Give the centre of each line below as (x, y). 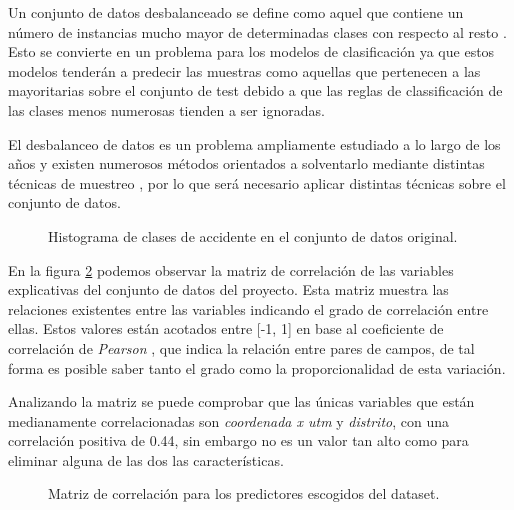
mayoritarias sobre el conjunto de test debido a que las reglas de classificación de (255, 90)
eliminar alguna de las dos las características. (146, 459)
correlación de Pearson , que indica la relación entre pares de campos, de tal (241, 347)
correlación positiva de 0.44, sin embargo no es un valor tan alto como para (238, 440)
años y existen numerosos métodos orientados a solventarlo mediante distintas (246, 163)
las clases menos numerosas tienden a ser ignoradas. (166, 109)
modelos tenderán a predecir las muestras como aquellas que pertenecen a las (244, 70)
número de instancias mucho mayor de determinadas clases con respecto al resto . (257, 31)
